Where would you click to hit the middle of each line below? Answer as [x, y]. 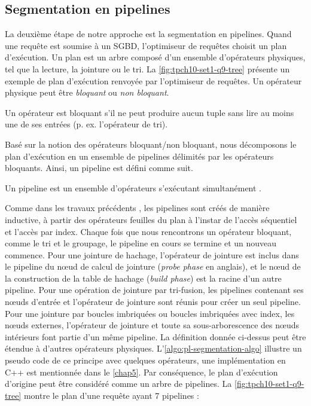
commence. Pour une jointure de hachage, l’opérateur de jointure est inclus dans [152, 254]
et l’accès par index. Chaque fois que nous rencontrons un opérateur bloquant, [148, 231]
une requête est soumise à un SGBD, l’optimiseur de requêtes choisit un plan [146, 45]
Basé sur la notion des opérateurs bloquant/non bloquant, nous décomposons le [151, 144]
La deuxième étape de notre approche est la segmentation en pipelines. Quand [148, 34]
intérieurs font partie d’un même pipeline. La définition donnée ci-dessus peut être [155, 336]
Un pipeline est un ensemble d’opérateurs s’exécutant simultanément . [133, 187]
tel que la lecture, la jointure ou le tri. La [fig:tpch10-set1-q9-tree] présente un [147, 68]
